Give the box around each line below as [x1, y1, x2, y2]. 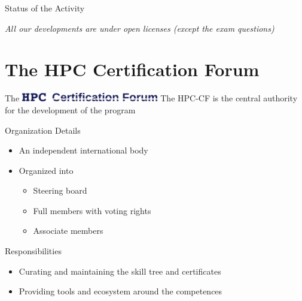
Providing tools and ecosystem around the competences [19, 285, 222, 297]
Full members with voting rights [33, 204, 151, 216]
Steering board [33, 184, 87, 197]
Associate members [33, 224, 103, 237]
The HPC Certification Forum [5, 57, 260, 82]
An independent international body [19, 144, 148, 156]
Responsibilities [5, 245, 62, 257]
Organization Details [5, 124, 81, 136]
